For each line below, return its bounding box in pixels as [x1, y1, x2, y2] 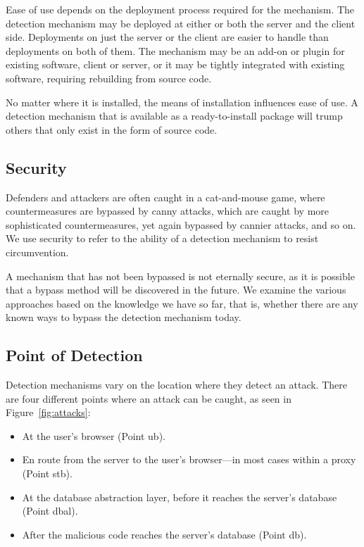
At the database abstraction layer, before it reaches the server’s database [22, 489, 337, 504]
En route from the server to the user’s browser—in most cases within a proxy [22, 452, 356, 467]
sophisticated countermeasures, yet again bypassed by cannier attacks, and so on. [6, 217, 356, 232]
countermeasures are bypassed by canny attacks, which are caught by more [6, 203, 330, 218]
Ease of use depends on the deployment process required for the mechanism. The [6, 2, 355, 16]
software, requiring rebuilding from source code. [6, 70, 212, 85]
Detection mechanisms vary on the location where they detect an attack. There [6, 377, 347, 392]
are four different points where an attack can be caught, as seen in [6, 391, 291, 405]
